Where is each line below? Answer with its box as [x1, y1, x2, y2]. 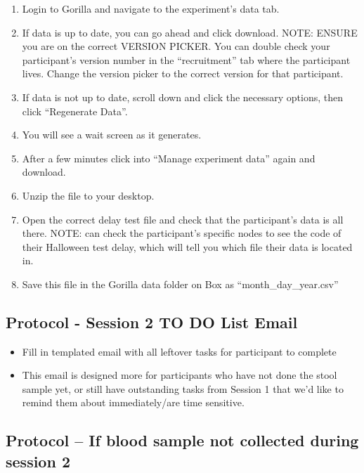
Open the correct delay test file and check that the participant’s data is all [22, 212, 344, 226]
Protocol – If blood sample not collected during [6, 429, 359, 451]
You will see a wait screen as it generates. [22, 127, 202, 142]
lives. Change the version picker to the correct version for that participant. [22, 66, 344, 81]
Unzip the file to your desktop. [22, 188, 155, 202]
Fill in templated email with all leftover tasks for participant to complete [22, 344, 337, 358]
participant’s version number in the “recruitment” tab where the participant [22, 52, 351, 67]
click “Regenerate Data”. [22, 103, 128, 118]
